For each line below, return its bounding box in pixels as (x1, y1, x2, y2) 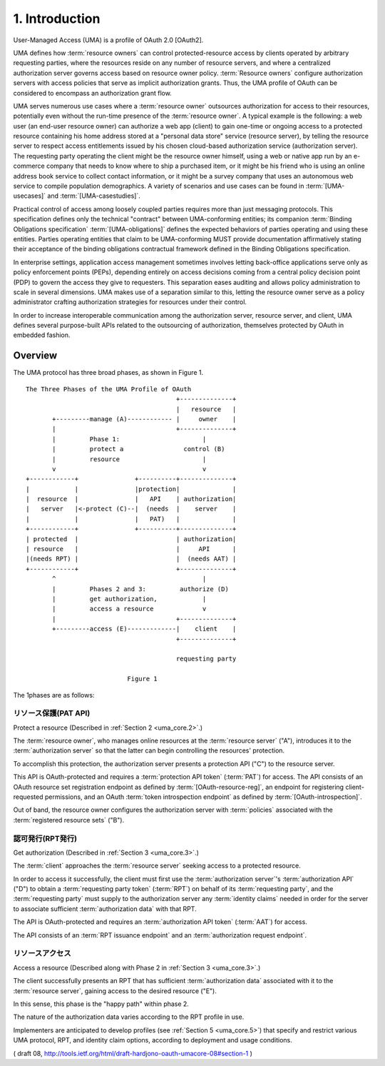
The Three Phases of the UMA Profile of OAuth (26, 385, 192, 393)
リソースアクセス (13, 948, 71, 958)
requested (13, 793, 43, 801)
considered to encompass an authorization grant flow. (13, 89, 173, 97)
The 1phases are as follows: (13, 690, 95, 699)
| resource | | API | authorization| (26, 495, 237, 503)
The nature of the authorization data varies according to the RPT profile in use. (13, 1012, 245, 1021)
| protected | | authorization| (26, 535, 237, 543)
